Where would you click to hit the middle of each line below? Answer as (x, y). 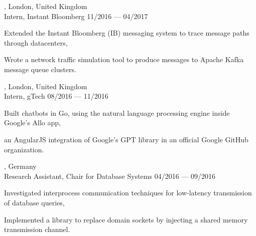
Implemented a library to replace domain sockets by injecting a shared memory (126, 219)
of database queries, (34, 202)
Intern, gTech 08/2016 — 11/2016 (56, 96)
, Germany (20, 166)
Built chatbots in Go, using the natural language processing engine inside (117, 112)
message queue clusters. (40, 69)
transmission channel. (37, 229)
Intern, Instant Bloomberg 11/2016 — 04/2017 (76, 16)
